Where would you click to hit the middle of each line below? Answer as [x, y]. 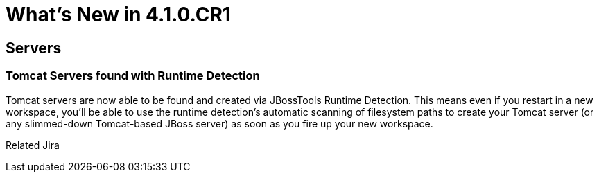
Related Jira [33, 145]
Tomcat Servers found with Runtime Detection [133, 76]
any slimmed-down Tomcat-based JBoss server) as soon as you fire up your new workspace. [219, 123]
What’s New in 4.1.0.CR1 [118, 15]
